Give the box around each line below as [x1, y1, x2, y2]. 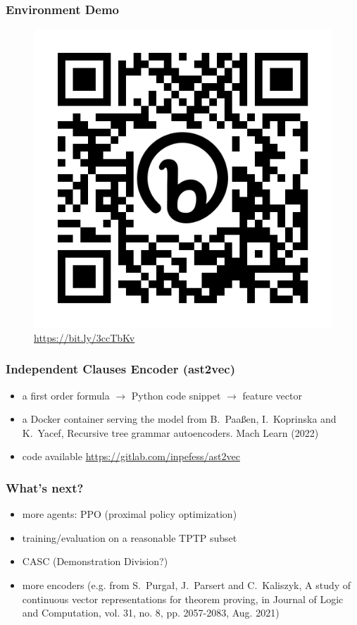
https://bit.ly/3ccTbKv [34, 330, 135, 345]
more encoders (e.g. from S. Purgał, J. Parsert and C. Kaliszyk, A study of [22, 578, 351, 592]
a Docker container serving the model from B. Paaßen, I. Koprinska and [22, 411, 337, 426]
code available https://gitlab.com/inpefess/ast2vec [22, 449, 240, 464]
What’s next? [6, 478, 84, 496]
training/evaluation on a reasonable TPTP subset [22, 530, 237, 545]
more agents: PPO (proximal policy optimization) [22, 507, 237, 521]
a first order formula [22, 388, 110, 402]
